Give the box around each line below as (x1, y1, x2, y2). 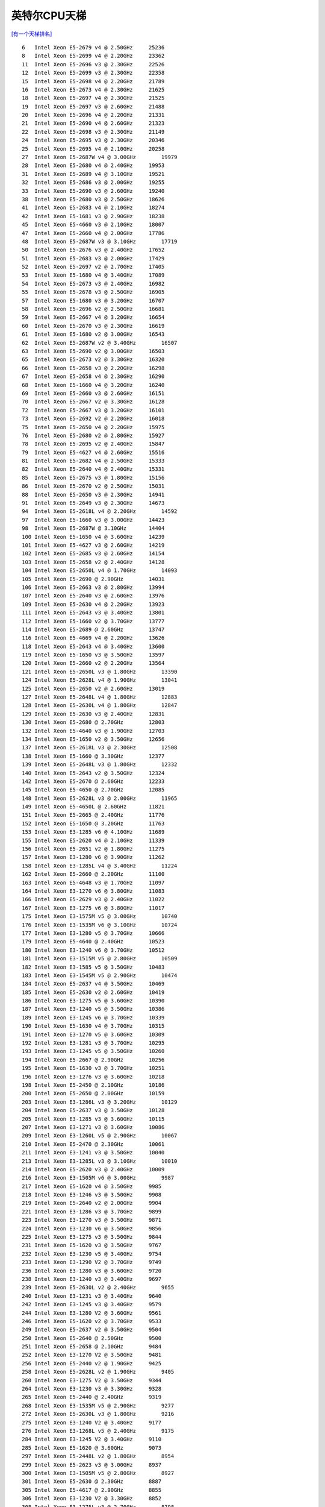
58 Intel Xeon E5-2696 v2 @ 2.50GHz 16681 (22, 306, 165, 313)
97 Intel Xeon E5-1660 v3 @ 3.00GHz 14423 (22, 516, 165, 523)
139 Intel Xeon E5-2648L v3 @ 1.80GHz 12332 (22, 761, 178, 768)
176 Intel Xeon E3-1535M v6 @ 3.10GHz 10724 (22, 921, 178, 928)
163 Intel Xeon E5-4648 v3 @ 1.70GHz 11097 (22, 879, 165, 886)
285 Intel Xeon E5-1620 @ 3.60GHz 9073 (22, 1444, 162, 1451)
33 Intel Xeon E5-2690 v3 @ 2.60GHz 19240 (22, 187, 165, 194)
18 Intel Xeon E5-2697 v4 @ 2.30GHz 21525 (22, 95, 165, 102)
